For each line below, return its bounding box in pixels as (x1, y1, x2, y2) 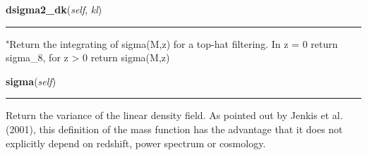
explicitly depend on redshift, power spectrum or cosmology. (6, 135, 266, 150)
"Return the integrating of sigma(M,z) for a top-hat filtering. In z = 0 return (6, 36, 338, 51)
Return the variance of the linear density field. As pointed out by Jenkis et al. (6, 108, 343, 123)
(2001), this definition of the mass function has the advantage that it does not (6, 121, 343, 136)
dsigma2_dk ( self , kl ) (6, 2, 102, 16)
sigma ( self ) (6, 73, 56, 88)
